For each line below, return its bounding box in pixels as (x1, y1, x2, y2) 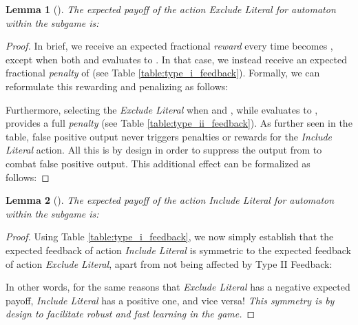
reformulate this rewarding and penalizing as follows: (6, 78, 229, 93)
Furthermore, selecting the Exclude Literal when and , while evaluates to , (6, 102, 318, 116)
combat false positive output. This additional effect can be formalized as (6, 156, 310, 170)
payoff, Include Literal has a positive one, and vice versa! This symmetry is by (6, 293, 335, 307)
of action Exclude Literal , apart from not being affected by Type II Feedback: (6, 256, 333, 271)
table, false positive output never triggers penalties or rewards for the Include (6, 129, 333, 143)
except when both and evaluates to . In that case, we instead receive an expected (6, 52, 348, 66)
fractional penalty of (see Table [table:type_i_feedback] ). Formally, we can (6, 65, 320, 80)
